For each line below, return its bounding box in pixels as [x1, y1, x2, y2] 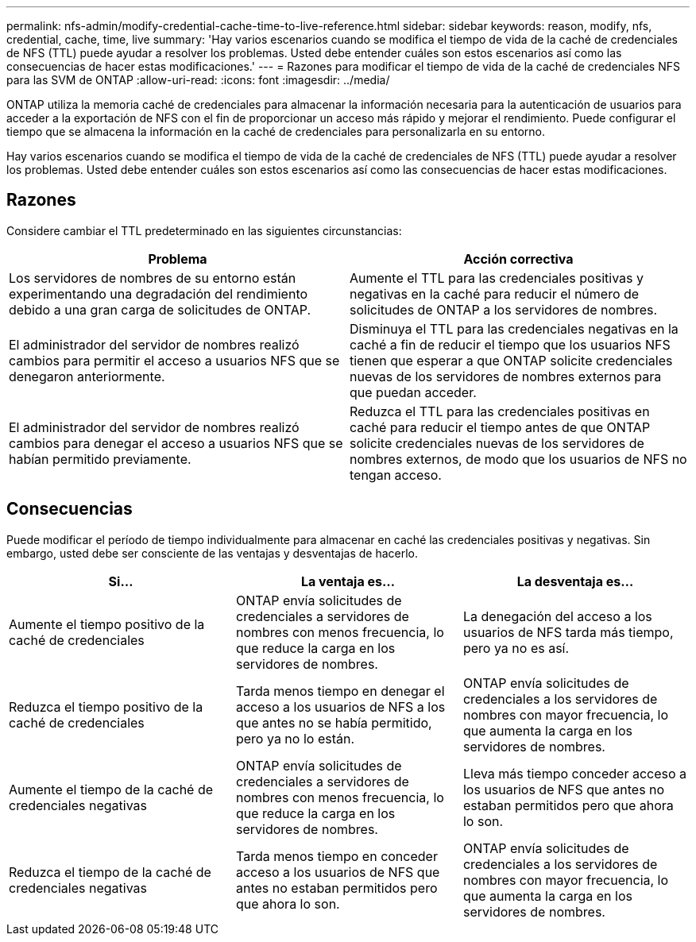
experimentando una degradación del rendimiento [9, 285, 308, 302]
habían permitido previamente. [9, 450, 191, 467]
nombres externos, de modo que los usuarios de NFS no [350, 450, 687, 467]
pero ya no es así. [462, 639, 570, 656]
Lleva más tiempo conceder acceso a [462, 765, 687, 782]
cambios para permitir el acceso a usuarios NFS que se [9, 352, 340, 369]
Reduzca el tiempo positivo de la [9, 698, 203, 715]
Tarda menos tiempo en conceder [235, 847, 438, 864]
